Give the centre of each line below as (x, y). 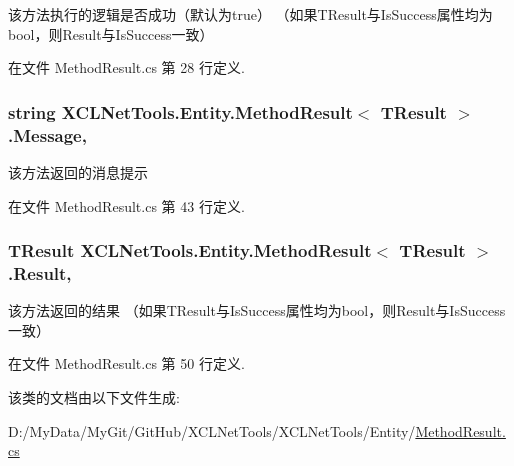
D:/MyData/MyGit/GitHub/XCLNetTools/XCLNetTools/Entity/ (212, 430)
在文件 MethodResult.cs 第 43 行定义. (126, 205)
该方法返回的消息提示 (78, 171)
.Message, (47, 134)
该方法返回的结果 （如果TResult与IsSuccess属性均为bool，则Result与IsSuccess (257, 310)
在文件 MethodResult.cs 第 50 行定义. (126, 363)
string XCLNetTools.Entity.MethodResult (180, 111)
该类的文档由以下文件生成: (94, 397)
